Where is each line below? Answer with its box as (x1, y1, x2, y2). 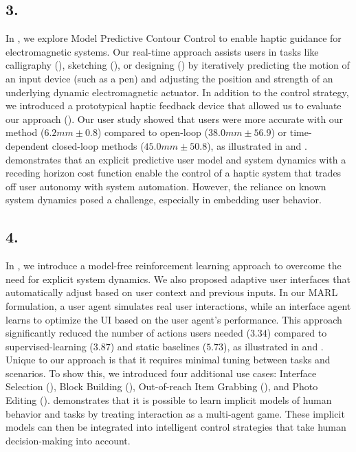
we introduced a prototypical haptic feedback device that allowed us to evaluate (5, 98, 342, 113)
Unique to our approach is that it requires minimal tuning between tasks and (5, 352, 331, 367)
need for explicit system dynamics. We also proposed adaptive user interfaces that (5, 271, 351, 286)
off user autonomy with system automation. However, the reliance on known (5, 179, 326, 193)
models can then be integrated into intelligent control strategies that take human (5, 420, 346, 434)
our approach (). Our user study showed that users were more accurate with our (5, 111, 344, 126)
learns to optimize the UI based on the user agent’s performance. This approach (5, 312, 342, 326)
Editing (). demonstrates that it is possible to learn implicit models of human (5, 393, 332, 407)
